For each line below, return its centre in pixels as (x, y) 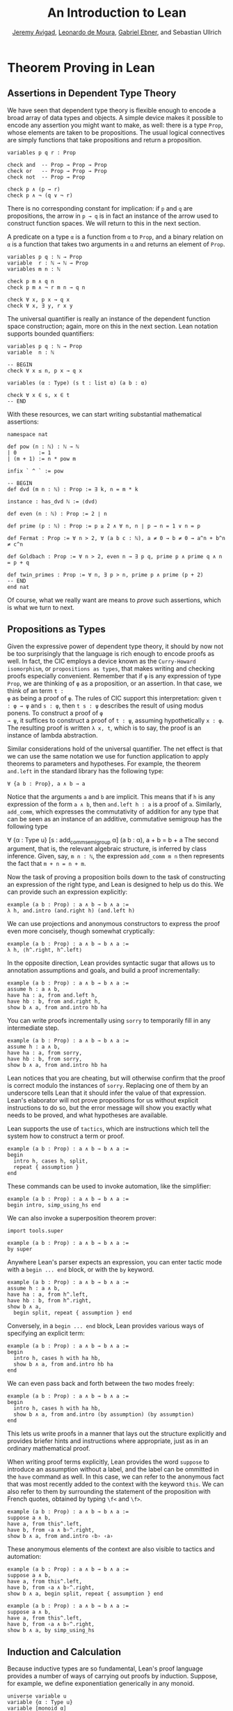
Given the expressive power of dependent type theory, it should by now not (115, 646)
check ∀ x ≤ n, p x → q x (45, 371)
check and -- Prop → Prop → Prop (57, 165)
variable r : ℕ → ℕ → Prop (48, 263)
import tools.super (35, 1231)
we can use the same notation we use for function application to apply (108, 756)
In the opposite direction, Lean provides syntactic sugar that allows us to (111, 963)
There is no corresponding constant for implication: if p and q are (100, 208)
